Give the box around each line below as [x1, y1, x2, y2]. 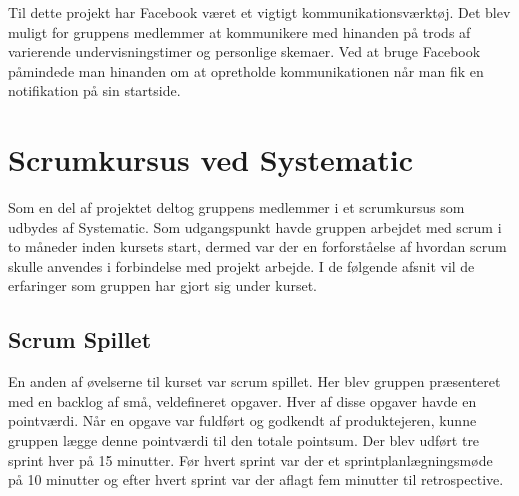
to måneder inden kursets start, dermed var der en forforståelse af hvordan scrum [8, 236, 507, 257]
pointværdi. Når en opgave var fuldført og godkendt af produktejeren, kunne [8, 410, 477, 431]
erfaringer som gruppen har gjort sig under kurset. [8, 275, 317, 296]
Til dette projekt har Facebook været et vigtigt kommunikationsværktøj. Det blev [8, 2, 511, 22]
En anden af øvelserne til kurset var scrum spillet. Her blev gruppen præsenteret [8, 371, 501, 392]
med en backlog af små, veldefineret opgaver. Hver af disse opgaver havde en [8, 390, 477, 411]
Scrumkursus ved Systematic [8, 139, 413, 180]
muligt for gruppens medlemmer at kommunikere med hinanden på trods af [8, 21, 471, 42]
